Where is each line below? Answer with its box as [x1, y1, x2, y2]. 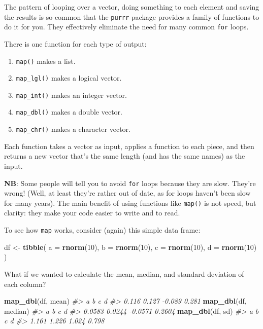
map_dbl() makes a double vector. [16, 106, 122, 117]
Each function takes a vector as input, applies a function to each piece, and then [4, 140, 254, 151]
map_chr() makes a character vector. [16, 124, 130, 134]
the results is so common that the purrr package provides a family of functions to [4, 11, 259, 22]
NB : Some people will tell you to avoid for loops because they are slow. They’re [4, 177, 256, 188]
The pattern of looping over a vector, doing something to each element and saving [4, 2, 259, 12]
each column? [4, 278, 46, 289]
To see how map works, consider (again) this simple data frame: [4, 225, 201, 235]
